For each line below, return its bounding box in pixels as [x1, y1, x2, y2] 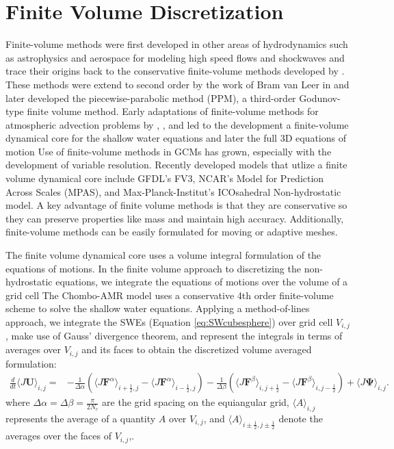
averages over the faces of [5, 428, 111, 443]
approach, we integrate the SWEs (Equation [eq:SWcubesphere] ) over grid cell [5, 315, 333, 329]
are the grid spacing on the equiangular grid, [102, 395, 289, 409]
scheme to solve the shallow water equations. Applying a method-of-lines [5, 301, 310, 316]
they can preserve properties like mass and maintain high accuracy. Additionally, [5, 211, 344, 225]
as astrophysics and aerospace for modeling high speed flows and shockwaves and [5, 50, 345, 64]
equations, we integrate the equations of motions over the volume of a [55, 274, 348, 289]
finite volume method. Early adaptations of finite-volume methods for [27, 104, 319, 118]
